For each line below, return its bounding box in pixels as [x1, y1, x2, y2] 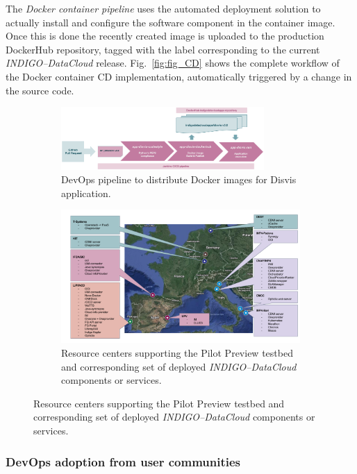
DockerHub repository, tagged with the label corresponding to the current [6, 42, 320, 56]
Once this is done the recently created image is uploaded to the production [6, 28, 324, 43]
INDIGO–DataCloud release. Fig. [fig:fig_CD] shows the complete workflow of [6, 56, 340, 70]
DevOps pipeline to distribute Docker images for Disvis [61, 172, 297, 187]
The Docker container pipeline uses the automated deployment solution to [6, 1, 321, 15]
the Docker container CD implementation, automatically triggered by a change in [6, 69, 352, 83]
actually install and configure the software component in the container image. [6, 15, 335, 29]
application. [61, 185, 111, 200]
